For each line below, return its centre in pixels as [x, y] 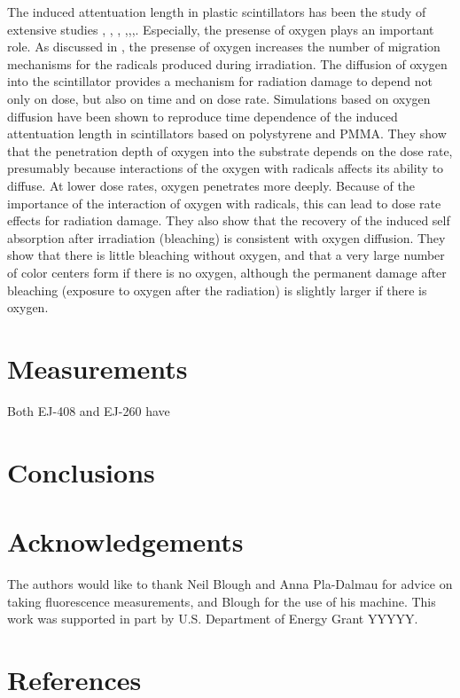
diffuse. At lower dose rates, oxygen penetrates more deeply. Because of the [211, 185]
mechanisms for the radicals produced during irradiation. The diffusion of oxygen [227, 63]
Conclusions [81, 471]
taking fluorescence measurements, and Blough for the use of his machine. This [222, 601]
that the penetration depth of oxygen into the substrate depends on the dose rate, [230, 150]
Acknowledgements [125, 541]
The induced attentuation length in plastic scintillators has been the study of [217, 12]
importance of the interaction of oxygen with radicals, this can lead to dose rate [224, 203]
